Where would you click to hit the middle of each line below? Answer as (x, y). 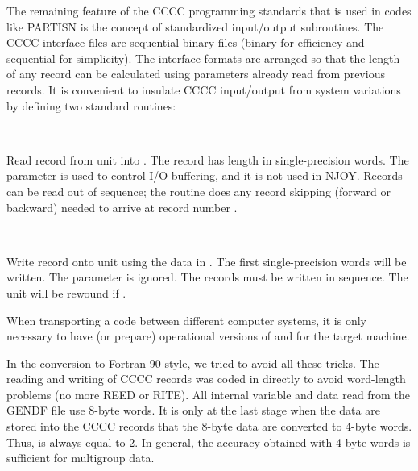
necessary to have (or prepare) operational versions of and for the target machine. (208, 336)
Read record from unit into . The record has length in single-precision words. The (208, 159)
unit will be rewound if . (66, 292)
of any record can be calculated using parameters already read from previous (196, 74)
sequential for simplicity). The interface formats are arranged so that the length (203, 58)
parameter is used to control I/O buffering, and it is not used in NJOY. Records (205, 175)
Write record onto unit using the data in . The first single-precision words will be (207, 261)
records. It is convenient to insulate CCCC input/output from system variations (204, 89)
